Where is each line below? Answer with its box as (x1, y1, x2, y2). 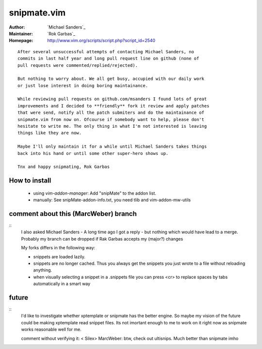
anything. (33, 267, 52, 273)
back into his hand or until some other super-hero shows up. (17, 151, 169, 156)
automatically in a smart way (33, 281, 91, 287)
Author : (9, 24, 25, 30)
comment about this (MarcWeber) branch (9, 210, 137, 218)
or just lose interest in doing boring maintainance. (17, 83, 148, 88)
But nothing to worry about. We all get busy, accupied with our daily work (17, 76, 205, 82)
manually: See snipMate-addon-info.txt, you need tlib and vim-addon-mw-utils (33, 197, 191, 203)
